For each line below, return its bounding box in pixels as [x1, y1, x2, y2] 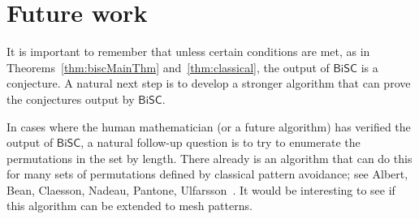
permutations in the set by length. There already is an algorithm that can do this [6, 149, 413, 166]
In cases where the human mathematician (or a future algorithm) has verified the [6, 118, 411, 135]
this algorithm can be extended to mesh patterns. [6, 197, 253, 214]
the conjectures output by [6, 90, 135, 107]
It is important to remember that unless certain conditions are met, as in [6, 43, 370, 60]
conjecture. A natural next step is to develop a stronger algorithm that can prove [6, 75, 411, 92]
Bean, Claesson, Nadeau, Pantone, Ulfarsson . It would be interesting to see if [6, 181, 395, 198]
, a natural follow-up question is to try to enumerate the [80, 134, 361, 151]
